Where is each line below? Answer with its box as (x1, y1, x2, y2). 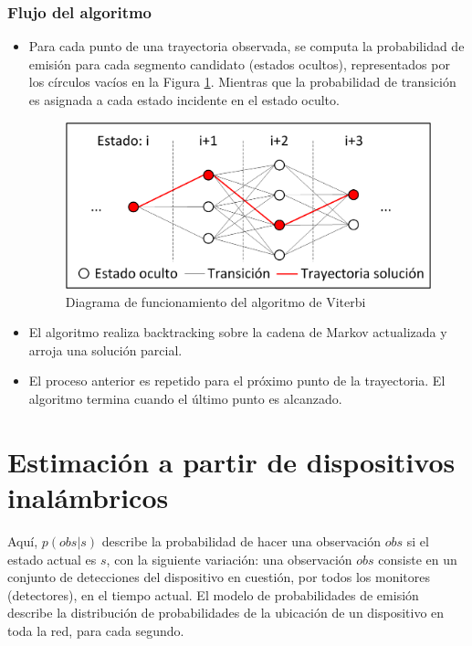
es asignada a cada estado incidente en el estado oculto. (28, 90, 340, 109)
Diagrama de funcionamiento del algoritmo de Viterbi (65, 291, 366, 311)
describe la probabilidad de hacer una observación (101, 531, 382, 550)
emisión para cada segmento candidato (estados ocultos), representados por (28, 54, 450, 73)
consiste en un (378, 549, 457, 568)
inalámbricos (7, 479, 169, 516)
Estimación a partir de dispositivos (7, 442, 456, 480)
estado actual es (7, 549, 97, 568)
